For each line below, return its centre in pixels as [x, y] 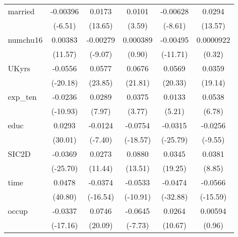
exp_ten [22, 97]
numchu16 [25, 40]
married [21, 11]
